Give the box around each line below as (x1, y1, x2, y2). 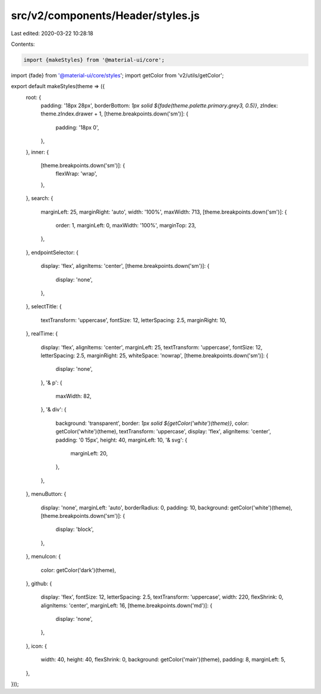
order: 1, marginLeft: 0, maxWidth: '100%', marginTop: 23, (55, 221, 196, 229)
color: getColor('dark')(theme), (40, 566, 116, 574)
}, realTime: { (26, 330, 58, 337)
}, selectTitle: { (26, 303, 62, 310)
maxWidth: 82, (55, 393, 92, 400)
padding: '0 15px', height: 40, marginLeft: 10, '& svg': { (55, 436, 187, 443)
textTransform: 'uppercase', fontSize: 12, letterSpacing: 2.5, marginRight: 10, (40, 316, 227, 324)
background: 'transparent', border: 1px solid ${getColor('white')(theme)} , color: (55, 420, 249, 427)
